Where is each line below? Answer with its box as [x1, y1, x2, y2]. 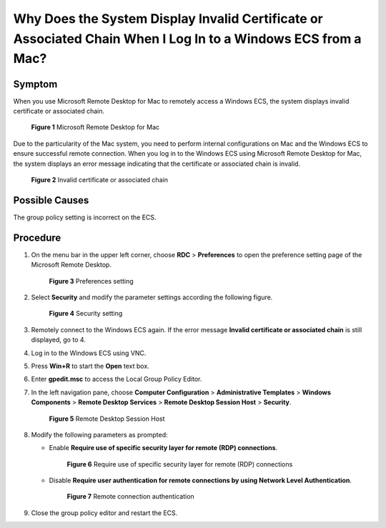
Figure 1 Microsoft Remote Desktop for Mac [31, 123, 160, 131]
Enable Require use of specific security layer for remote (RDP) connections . [49, 444, 278, 452]
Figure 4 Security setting [49, 309, 123, 318]
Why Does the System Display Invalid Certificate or [13, 11, 323, 26]
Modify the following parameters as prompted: [31, 430, 168, 439]
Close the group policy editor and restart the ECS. [31, 508, 178, 517]
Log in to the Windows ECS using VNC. [31, 349, 147, 357]
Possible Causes [13, 194, 89, 206]
